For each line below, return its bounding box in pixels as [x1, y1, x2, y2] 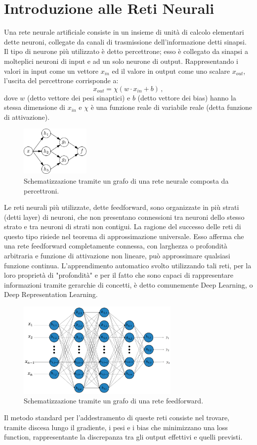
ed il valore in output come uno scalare [112, 65, 230, 76]
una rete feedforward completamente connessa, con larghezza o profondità [4, 241, 227, 251]
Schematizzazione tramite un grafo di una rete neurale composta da [24, 175, 229, 186]
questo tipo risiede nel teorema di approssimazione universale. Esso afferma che [4, 231, 244, 241]
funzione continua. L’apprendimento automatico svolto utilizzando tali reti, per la [4, 260, 252, 270]
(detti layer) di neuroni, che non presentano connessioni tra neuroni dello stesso [4, 211, 245, 222]
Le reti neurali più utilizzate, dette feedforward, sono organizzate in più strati [4, 202, 239, 212]
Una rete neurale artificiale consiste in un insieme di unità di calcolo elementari [4, 27, 244, 37]
